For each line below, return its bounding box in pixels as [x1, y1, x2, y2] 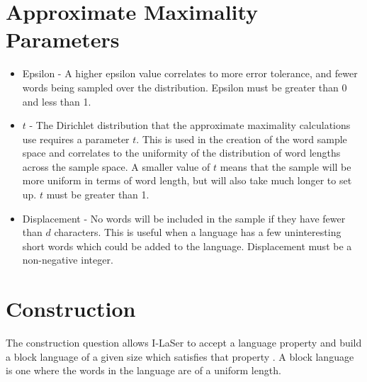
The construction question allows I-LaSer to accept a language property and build [6, 335, 362, 350]
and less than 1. [22, 94, 91, 108]
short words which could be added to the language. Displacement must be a [22, 238, 352, 253]
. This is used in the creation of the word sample [136, 131, 347, 146]
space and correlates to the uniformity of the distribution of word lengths [22, 145, 341, 160]
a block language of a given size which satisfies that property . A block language [6, 349, 354, 364]
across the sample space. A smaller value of [22, 159, 210, 174]
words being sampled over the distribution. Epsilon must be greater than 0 [22, 79, 347, 94]
